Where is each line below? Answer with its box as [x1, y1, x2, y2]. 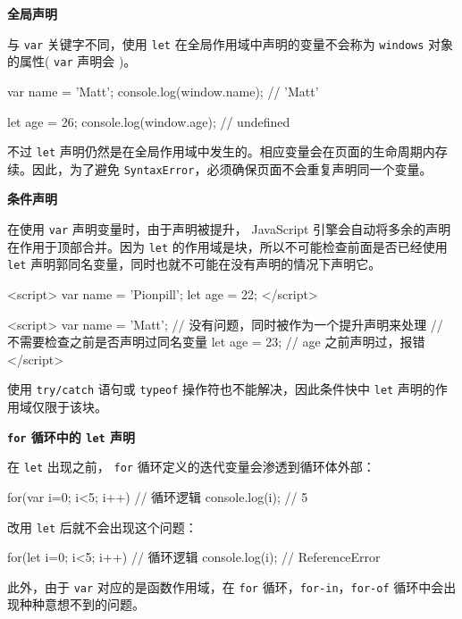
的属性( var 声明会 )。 [7, 52, 137, 71]
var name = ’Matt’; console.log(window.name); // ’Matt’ [7, 81, 319, 100]
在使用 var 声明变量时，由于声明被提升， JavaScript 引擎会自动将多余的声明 [7, 220, 451, 238]
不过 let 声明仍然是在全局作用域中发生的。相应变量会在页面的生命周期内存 [7, 142, 448, 161]
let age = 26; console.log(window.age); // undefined [7, 112, 290, 130]
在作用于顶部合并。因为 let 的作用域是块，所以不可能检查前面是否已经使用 [7, 237, 448, 255]
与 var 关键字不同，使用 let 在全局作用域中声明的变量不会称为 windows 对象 [7, 34, 454, 53]
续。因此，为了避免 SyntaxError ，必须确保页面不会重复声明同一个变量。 [7, 159, 433, 178]
